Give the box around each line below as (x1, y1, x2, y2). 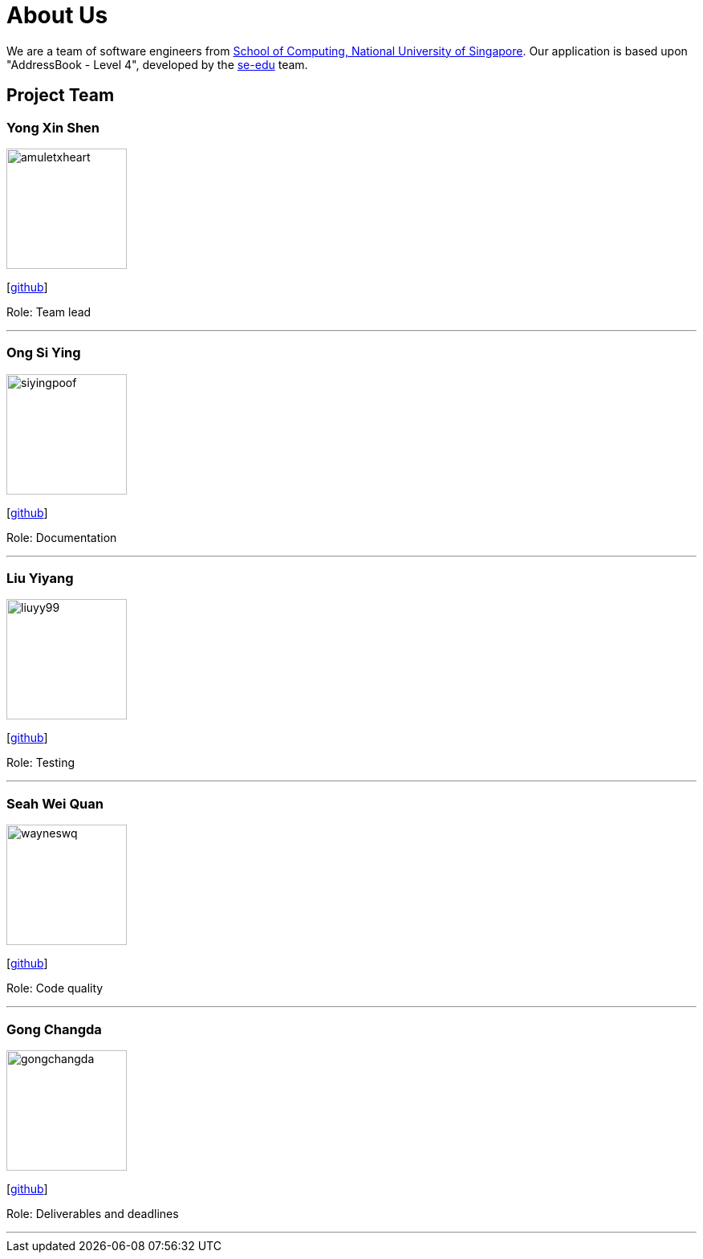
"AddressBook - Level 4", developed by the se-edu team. (6, 57, 308, 71)
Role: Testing (6, 756, 75, 770)
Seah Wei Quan (6, 795, 104, 812)
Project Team (6, 85, 115, 106)
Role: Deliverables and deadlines (6, 1206, 179, 1220)
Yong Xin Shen (6, 119, 100, 136)
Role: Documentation (6, 530, 117, 544)
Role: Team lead (6, 304, 91, 319)
